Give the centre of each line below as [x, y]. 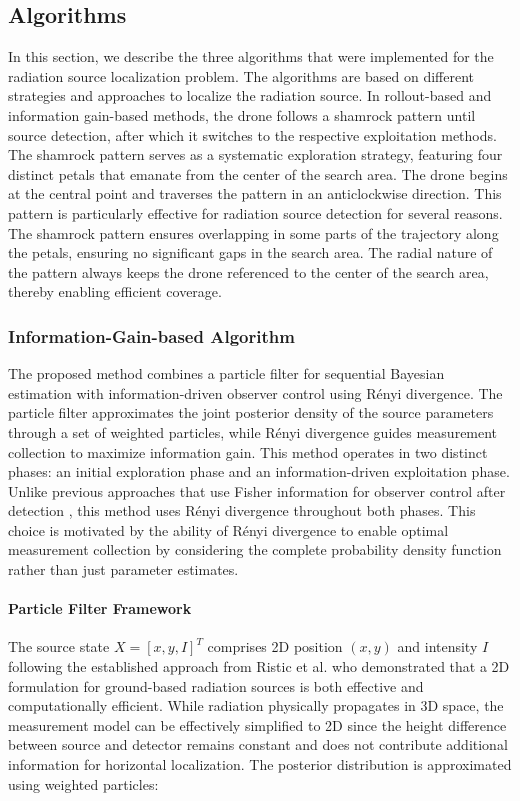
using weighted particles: [83, 783]
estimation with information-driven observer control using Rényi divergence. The [255, 392]
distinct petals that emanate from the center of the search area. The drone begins [258, 173]
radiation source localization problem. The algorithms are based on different [241, 75]
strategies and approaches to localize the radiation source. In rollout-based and [250, 95]
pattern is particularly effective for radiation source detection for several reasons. [255, 212]
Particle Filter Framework [100, 608]
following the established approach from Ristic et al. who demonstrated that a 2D [259, 666]
